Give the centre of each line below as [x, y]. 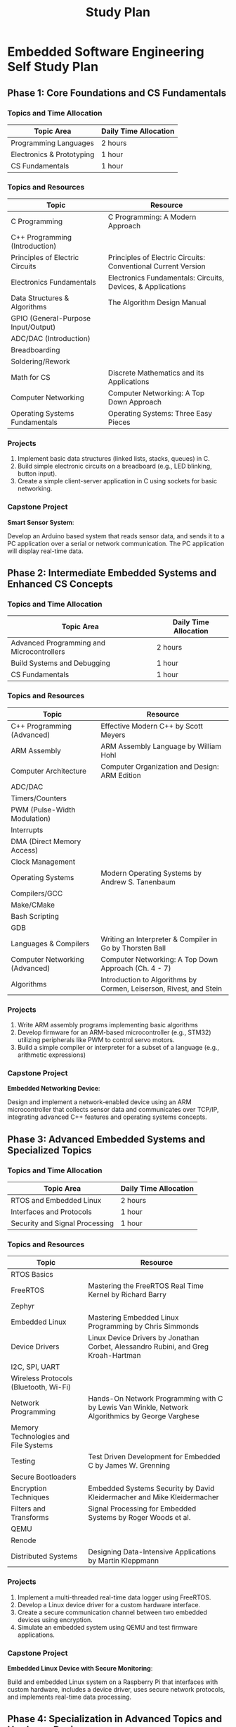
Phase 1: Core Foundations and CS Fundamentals [117, 93]
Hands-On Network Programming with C [155, 1399]
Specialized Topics [50, 1150]
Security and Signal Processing [63, 1223]
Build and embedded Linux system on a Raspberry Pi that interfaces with [113, 1682]
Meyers [113, 735]
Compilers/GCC [37, 893]
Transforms [30, 1518]
